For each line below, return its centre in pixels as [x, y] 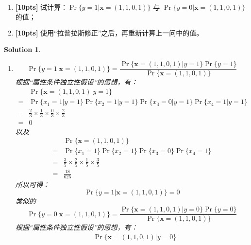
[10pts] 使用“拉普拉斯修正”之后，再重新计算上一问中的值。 [109, 33]
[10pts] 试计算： [42, 7]
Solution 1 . [22, 49]
